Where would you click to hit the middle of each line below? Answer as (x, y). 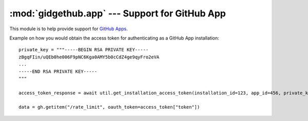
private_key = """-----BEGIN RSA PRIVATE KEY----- (84, 50)
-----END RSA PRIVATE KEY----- (58, 71)
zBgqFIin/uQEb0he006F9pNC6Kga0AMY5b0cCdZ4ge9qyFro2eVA (89, 57)
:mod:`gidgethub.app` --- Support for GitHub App (118, 13)
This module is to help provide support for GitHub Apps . (69, 29)
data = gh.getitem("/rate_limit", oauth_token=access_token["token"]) (109, 107)
